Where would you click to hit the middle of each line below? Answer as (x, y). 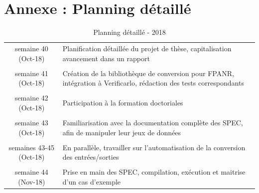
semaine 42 (31, 98)
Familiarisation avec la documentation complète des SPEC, (153, 123)
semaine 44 (31, 172)
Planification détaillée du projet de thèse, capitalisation (147, 48)
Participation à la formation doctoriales (123, 103)
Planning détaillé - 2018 (129, 32)
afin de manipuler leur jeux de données (122, 132)
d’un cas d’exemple (92, 182)
